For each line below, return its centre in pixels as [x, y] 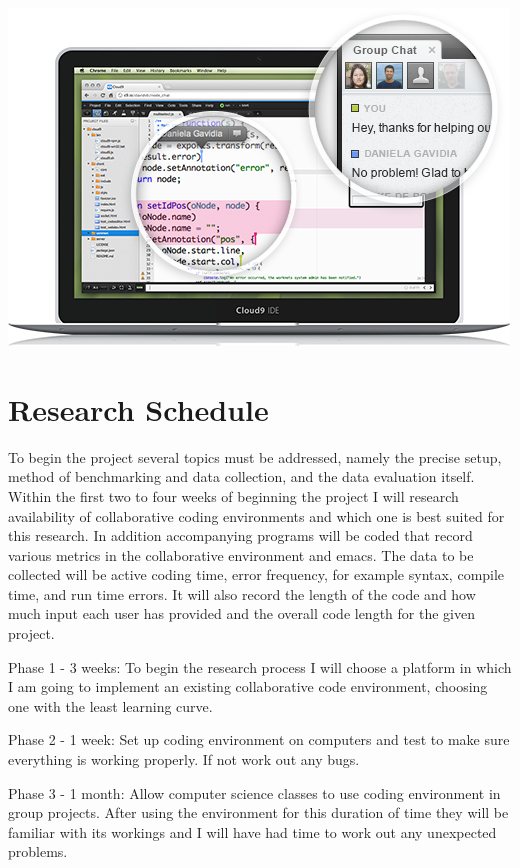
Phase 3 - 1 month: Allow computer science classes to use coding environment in [254, 792]
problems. [38, 851]
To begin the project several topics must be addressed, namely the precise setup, [255, 456]
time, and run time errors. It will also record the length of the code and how [242, 593]
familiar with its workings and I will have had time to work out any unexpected [252, 831]
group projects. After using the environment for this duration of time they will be [258, 812]
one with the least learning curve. [110, 705]
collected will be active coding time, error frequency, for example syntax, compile [256, 574]
